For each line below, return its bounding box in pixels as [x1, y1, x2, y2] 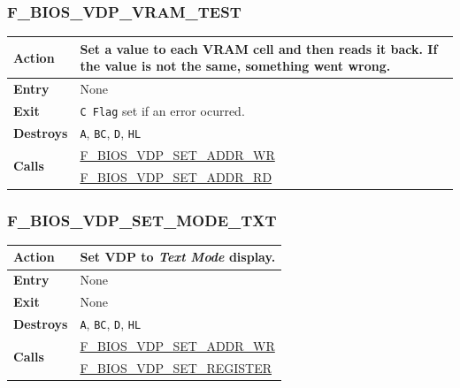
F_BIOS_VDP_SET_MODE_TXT [7, 209, 277, 231]
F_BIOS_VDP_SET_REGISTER [80, 358, 272, 377]
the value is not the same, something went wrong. [80, 57, 391, 75]
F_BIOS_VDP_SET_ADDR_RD [80, 167, 272, 186]
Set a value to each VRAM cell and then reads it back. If [80, 39, 438, 57]
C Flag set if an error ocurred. [80, 102, 245, 119]
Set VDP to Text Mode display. [80, 247, 276, 266]
